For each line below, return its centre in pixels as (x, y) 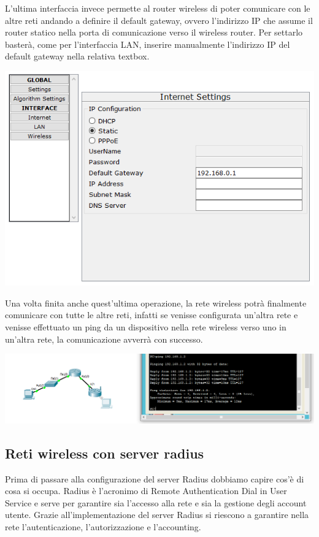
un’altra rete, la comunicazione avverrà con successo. (104, 339)
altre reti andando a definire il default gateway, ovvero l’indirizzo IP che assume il (159, 20)
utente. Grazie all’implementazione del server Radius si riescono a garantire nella (157, 515)
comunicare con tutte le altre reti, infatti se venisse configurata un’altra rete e (152, 315)
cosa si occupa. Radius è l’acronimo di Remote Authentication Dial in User (146, 491)
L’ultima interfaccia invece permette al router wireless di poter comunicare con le (158, 8)
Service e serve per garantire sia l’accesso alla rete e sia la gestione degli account (156, 502)
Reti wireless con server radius (105, 453)
